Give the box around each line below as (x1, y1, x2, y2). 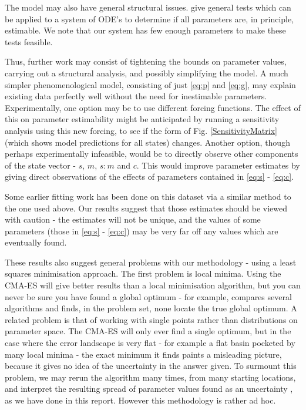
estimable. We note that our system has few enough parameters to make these (5, 24, 286, 36)
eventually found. (5, 236, 67, 248)
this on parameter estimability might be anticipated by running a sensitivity (5, 113, 280, 125)
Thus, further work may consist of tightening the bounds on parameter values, (5, 55, 287, 68)
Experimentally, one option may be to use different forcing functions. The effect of (5, 101, 301, 113)
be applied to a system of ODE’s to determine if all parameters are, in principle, (5, 12, 294, 25)
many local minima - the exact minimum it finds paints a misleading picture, (5, 348, 282, 360)
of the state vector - (5, 159, 76, 171)
